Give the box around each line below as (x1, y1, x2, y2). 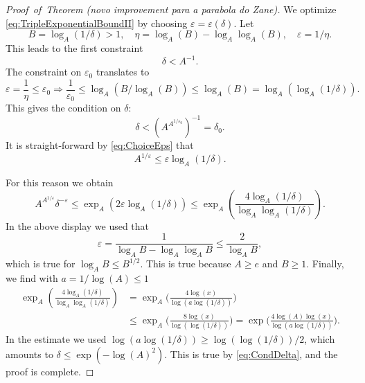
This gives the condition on (6, 100, 121, 115)
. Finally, (306, 256, 344, 271)
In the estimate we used (6, 332, 107, 346)
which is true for (6, 256, 75, 271)
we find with (6, 271, 58, 285)
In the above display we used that (6, 218, 150, 233)
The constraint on (6, 64, 82, 79)
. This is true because (140, 256, 231, 271)
